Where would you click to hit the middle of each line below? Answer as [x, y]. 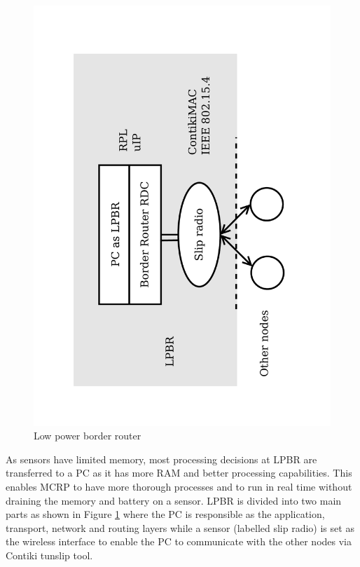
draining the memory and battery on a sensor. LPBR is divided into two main [174, 500]
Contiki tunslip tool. [49, 555]
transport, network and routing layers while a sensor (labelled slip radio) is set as [180, 527]
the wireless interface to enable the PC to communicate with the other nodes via [179, 541]
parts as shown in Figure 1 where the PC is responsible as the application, [165, 514]
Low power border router [88, 436]
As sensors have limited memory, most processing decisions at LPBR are [161, 459]
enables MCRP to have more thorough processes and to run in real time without [179, 487]
